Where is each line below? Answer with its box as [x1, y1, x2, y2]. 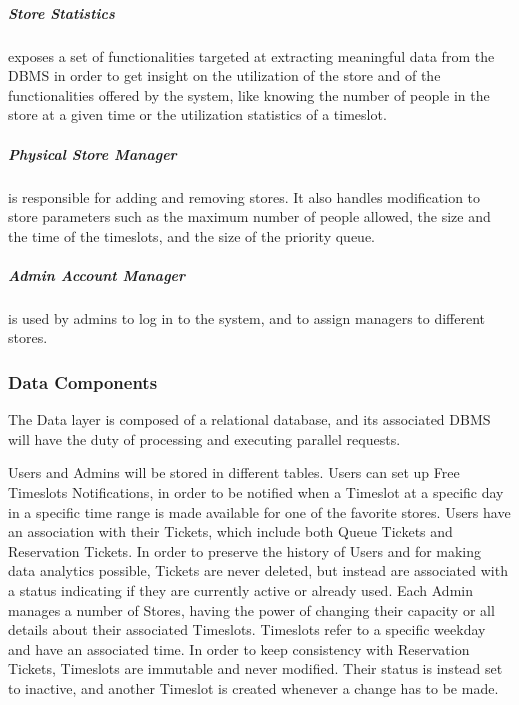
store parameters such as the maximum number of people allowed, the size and [8, 206, 491, 227]
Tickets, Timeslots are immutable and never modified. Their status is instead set [8, 658, 503, 679]
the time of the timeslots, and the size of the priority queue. [8, 225, 376, 246]
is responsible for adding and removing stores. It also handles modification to [8, 186, 481, 207]
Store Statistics [8, 2, 115, 23]
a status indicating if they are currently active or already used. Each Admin [8, 580, 473, 600]
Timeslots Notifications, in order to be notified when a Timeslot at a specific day [8, 482, 504, 503]
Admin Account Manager [8, 264, 186, 285]
